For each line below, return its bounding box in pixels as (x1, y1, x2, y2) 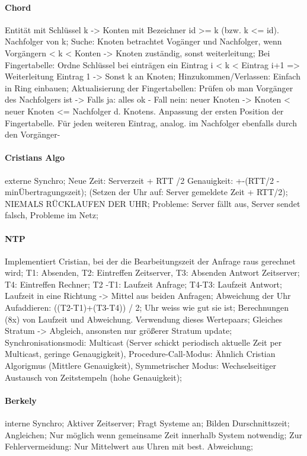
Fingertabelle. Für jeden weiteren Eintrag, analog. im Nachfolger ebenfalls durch (5, 116, 297, 129)
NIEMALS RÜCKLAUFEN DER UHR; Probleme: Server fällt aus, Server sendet (5, 197, 300, 209)
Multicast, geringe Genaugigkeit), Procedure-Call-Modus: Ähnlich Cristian (5, 347, 276, 360)
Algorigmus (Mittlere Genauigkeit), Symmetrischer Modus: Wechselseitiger (5, 359, 277, 372)
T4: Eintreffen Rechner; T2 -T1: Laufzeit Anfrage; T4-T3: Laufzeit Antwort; (5, 278, 282, 290)
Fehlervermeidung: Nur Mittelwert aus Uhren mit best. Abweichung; (5, 440, 254, 452)
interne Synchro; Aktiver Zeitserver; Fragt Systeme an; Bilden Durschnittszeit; (5, 417, 290, 429)
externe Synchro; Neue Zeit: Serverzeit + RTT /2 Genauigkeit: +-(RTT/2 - (5, 174, 280, 186)
